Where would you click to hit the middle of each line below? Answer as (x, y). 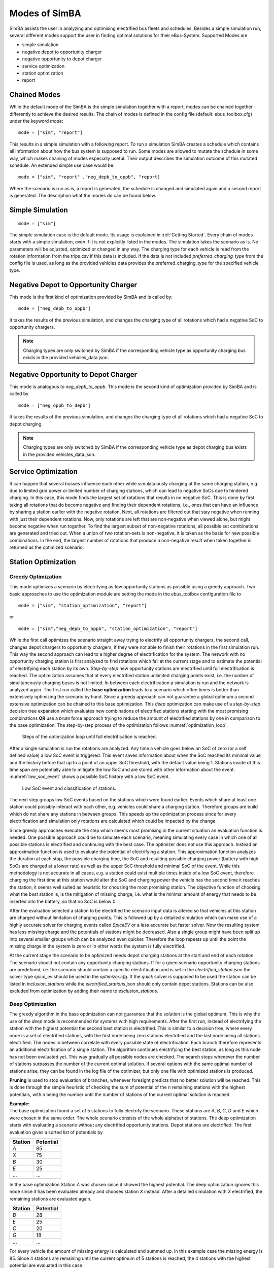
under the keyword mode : (36, 121)
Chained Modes (35, 95)
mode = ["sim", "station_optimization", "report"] (83, 606)
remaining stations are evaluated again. (50, 1199)
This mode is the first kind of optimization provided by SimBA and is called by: (91, 297)
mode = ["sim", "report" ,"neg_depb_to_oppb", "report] (89, 177)
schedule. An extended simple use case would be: (62, 165)
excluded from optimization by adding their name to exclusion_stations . (84, 991)
